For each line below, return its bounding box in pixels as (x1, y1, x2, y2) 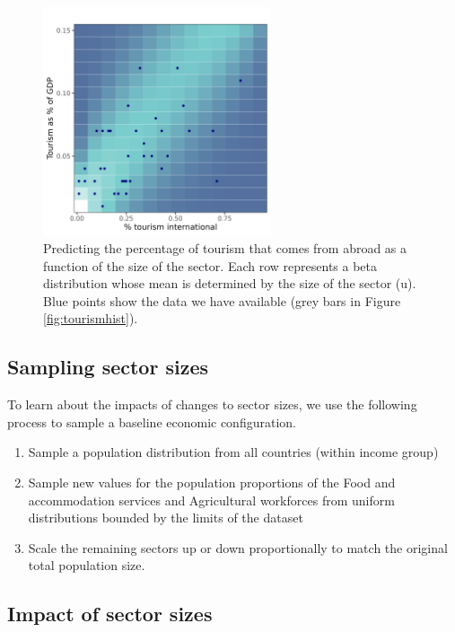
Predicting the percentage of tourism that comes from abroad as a (43, 238, 407, 257)
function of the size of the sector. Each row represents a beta (43, 256, 378, 275)
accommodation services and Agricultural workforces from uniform (28, 490, 395, 509)
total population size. (28, 556, 145, 575)
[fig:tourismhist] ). (43, 309, 138, 328)
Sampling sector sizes (7, 353, 208, 381)
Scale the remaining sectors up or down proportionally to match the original (28, 538, 448, 557)
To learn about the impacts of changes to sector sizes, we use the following (7, 395, 417, 414)
